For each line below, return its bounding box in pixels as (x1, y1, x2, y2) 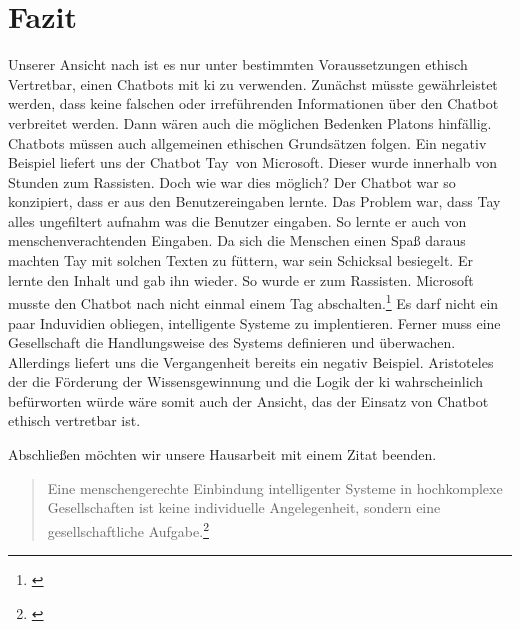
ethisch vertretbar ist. (8, 410, 141, 431)
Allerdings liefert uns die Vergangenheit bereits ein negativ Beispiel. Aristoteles (8, 351, 494, 372)
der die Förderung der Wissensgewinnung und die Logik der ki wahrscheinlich (8, 371, 484, 392)
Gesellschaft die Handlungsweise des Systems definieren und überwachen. (8, 332, 456, 353)
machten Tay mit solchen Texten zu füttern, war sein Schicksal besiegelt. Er (8, 250, 473, 271)
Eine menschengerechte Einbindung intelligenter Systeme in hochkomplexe (47, 477, 503, 498)
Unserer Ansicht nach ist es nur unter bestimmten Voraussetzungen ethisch (8, 54, 468, 75)
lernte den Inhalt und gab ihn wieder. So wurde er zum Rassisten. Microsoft (8, 269, 474, 290)
